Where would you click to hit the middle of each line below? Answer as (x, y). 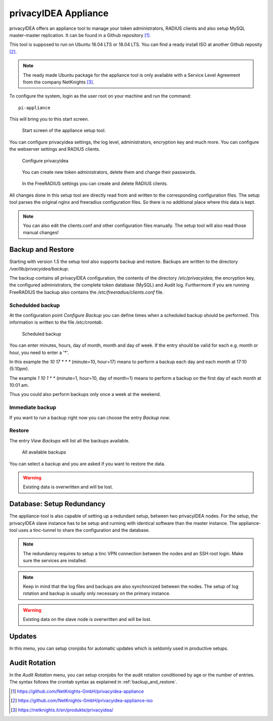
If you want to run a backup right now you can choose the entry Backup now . (90, 418)
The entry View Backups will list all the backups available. (70, 440)
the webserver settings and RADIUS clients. (55, 149)
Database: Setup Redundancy (57, 504)
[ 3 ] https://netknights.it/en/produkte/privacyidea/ (62, 710)
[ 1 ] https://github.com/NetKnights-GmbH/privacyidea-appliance (77, 691)
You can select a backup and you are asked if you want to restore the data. (87, 464)
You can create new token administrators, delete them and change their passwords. (109, 172)
